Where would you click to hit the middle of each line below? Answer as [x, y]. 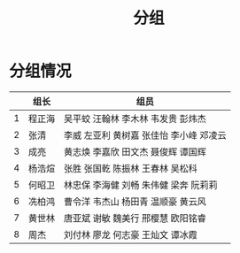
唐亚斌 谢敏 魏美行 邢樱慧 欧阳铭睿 [135, 218]
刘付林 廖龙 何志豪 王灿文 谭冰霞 [130, 234]
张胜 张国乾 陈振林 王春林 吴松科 [130, 168]
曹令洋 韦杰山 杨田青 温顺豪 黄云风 [135, 202]
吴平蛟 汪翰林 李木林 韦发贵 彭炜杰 [135, 119]
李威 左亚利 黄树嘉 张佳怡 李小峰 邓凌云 [145, 135]
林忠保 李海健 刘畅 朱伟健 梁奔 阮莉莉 [140, 185]
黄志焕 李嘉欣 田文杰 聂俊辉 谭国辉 [135, 151]
